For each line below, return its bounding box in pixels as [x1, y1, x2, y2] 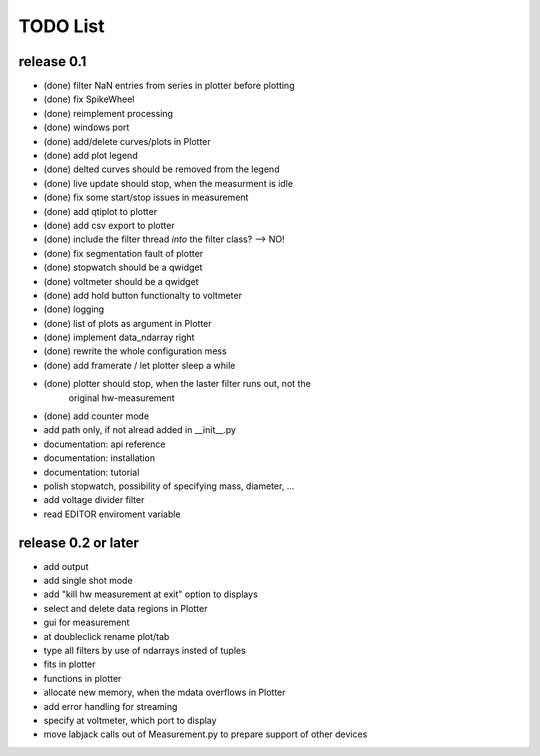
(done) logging [43, 303, 105, 315]
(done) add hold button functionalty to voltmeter [43, 289, 242, 301]
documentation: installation [43, 452, 155, 464]
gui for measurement [43, 616, 130, 629]
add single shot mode [43, 575, 134, 587]
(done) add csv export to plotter [43, 219, 175, 231]
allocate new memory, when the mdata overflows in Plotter [43, 686, 286, 699]
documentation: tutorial [43, 466, 140, 478]
